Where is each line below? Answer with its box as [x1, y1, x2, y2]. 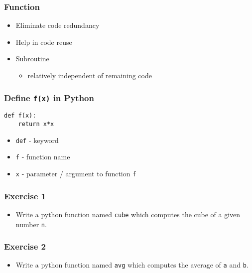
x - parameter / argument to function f [15, 168, 136, 178]
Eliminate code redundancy [15, 20, 100, 30]
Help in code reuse [15, 36, 72, 47]
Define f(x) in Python [4, 91, 94, 104]
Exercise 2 [4, 240, 46, 253]
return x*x [18, 121, 54, 128]
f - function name [15, 151, 70, 162]
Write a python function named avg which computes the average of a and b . [15, 260, 249, 270]
